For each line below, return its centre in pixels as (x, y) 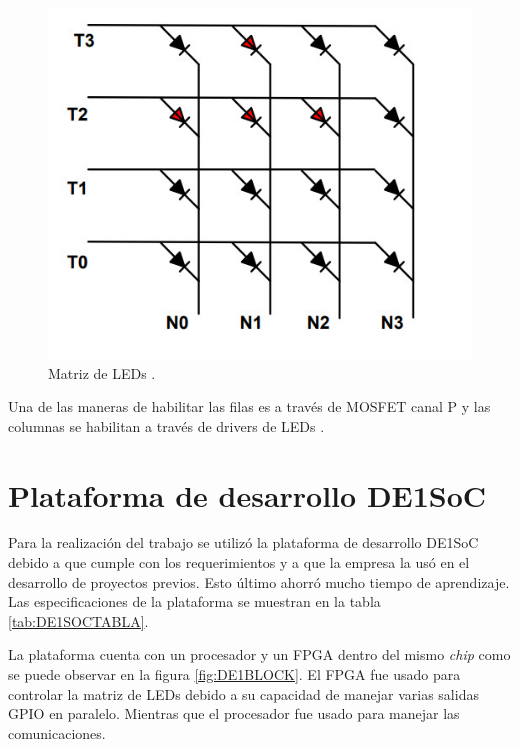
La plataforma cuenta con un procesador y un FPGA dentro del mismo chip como (259, 654)
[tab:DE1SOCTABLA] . (78, 620)
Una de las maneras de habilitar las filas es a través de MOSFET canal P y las (249, 406)
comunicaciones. (57, 732)
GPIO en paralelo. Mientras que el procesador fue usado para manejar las (234, 713)
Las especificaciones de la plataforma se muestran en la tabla (194, 601)
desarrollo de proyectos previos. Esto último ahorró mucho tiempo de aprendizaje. (259, 581)
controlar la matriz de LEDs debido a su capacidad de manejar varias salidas (243, 693)
